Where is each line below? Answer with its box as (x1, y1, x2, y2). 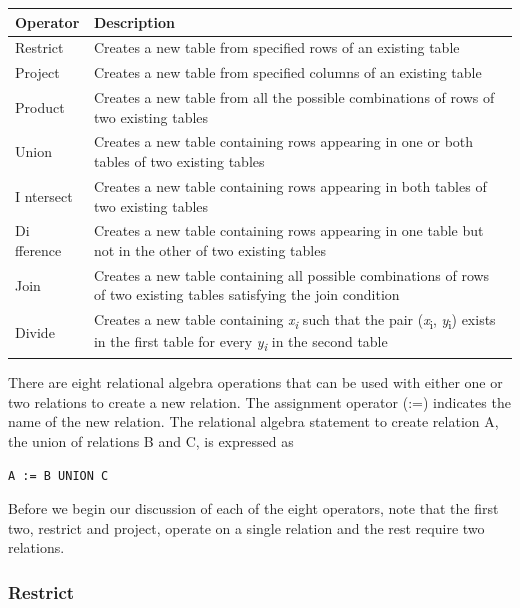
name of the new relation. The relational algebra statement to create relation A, (8, 411, 499, 432)
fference (15, 239, 62, 260)
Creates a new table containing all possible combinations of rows (93, 264, 490, 285)
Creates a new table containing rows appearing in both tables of (93, 175, 487, 196)
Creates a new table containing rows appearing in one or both (93, 131, 474, 152)
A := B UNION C (8, 469, 109, 484)
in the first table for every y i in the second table (93, 331, 388, 355)
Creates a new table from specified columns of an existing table (93, 62, 482, 83)
